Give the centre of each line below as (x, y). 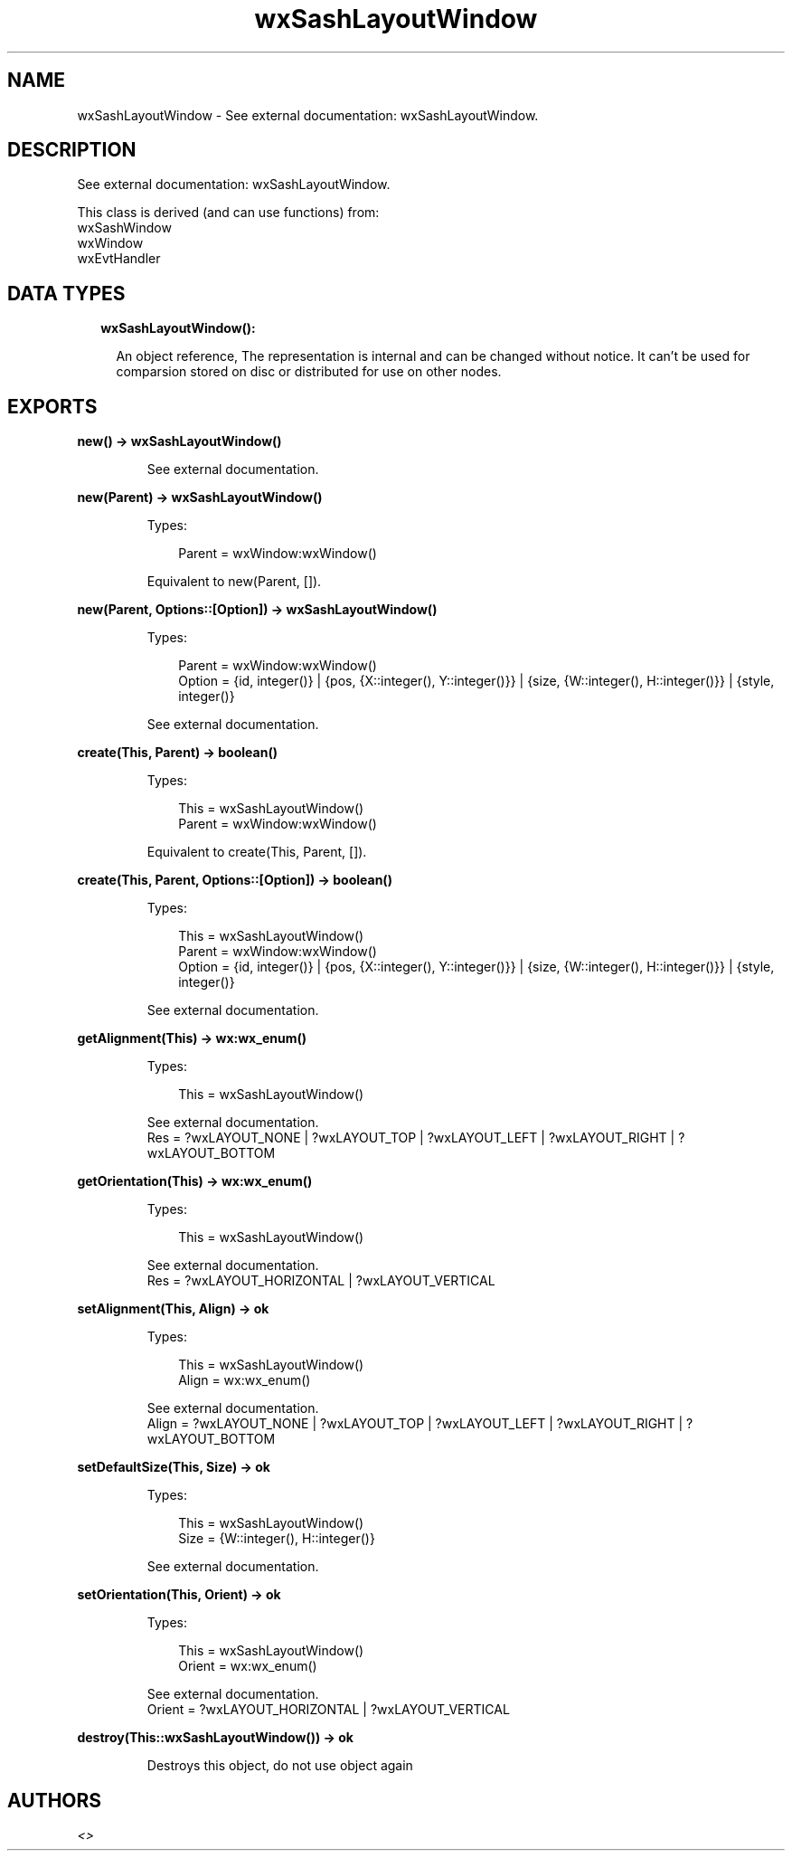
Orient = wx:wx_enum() (248, 1666)
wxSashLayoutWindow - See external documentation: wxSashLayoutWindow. (308, 115)
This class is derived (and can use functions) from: (228, 213)
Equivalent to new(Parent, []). (234, 582)
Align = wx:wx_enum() (245, 1380)
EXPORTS (52, 406)
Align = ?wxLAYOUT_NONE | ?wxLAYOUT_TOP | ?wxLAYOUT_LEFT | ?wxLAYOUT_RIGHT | (415, 1424)
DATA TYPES (66, 293)
